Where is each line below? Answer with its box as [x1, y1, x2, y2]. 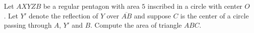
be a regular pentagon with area [43, 1, 140, 11]
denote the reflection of [28, 10, 99, 20]
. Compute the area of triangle [90, 20, 182, 30]
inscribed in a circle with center [148, 1, 243, 11]
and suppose [134, 10, 171, 20]
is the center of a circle [180, 10, 249, 20]
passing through [4, 20, 52, 30]
